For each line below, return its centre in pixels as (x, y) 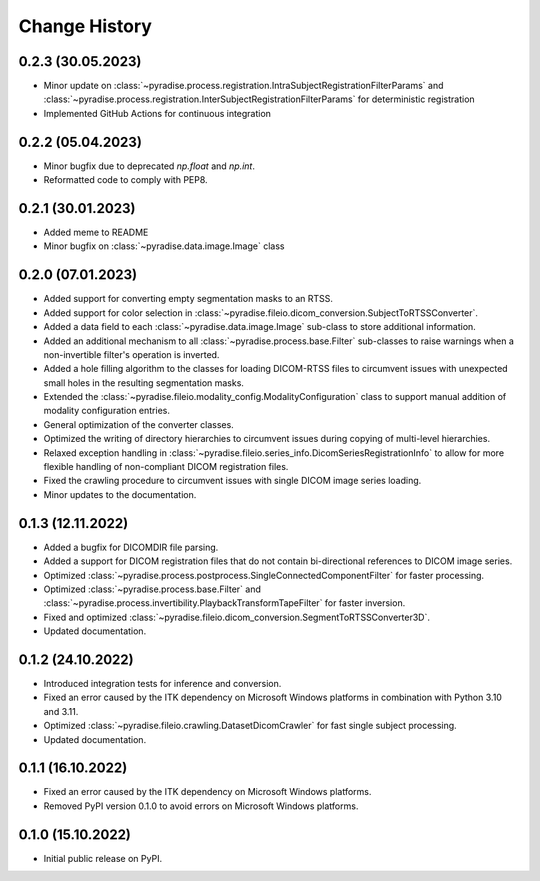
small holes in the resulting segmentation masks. (144, 382)
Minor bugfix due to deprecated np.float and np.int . (149, 166)
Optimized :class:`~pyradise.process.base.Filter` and (152, 589)
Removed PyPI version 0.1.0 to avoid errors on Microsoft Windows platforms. (201, 806)
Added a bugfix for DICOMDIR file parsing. (131, 547)
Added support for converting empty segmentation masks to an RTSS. (188, 299)
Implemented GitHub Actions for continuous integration (157, 113)
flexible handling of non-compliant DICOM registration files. (166, 467)
